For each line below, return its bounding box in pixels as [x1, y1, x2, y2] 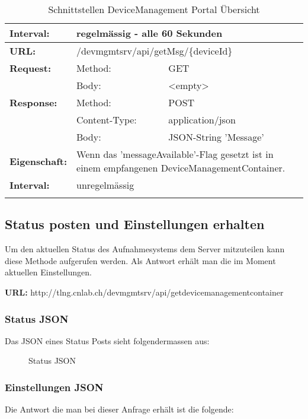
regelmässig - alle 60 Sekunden [76, 26, 223, 40]
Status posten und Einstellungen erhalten [5, 215, 265, 233]
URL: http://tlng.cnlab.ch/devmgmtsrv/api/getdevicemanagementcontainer [5, 285, 284, 298]
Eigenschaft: [9, 154, 68, 168]
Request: [9, 61, 52, 75]
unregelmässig [76, 178, 134, 192]
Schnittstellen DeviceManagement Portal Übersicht [48, 2, 260, 16]
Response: [9, 96, 57, 109]
